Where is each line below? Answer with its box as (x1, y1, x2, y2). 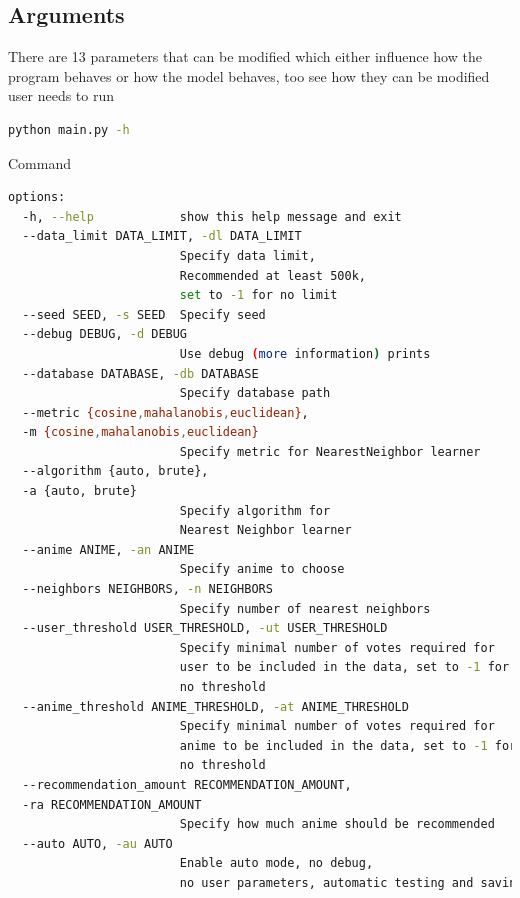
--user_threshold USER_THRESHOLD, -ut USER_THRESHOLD (22, 621, 388, 636)
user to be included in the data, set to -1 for (179, 660, 510, 675)
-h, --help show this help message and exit (22, 209, 402, 224)
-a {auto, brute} (22, 484, 137, 499)
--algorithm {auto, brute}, (22, 464, 209, 479)
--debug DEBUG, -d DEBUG (22, 327, 188, 342)
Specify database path (179, 386, 331, 401)
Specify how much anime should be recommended (179, 817, 495, 832)
